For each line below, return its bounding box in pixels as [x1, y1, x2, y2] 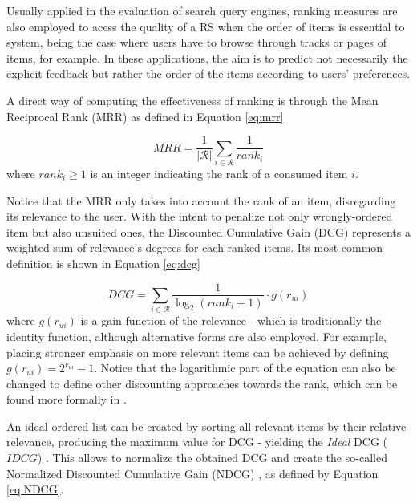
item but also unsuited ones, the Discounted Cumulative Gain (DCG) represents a [6, 223, 411, 240]
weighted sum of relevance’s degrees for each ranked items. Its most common [6, 239, 383, 256]
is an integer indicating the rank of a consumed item [90, 164, 348, 181]
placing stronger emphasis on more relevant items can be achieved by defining [6, 343, 389, 360]
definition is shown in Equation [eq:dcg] [6, 254, 200, 271]
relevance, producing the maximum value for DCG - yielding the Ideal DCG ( [6, 433, 388, 450]
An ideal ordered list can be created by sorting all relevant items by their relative [6, 417, 407, 434]
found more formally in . [6, 391, 127, 408]
